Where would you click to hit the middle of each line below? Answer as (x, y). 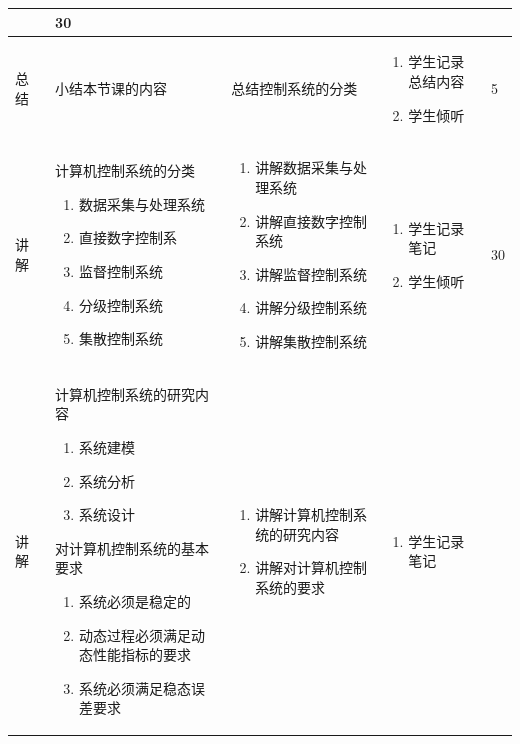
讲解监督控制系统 (311, 273)
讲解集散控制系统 (311, 340)
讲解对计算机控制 (311, 567)
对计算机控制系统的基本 (132, 547)
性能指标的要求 (141, 654)
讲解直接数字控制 (311, 220)
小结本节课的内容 (111, 87)
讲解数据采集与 (304, 167)
